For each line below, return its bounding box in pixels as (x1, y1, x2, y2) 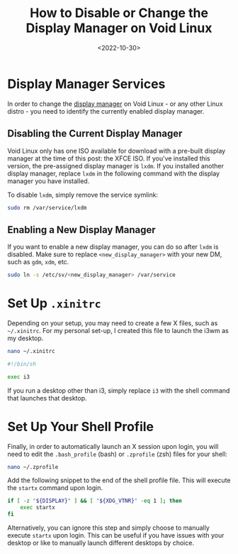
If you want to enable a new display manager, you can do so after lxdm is (7, 243, 219, 251)
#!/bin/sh (7, 360, 37, 367)
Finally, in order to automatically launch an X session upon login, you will (7, 442, 219, 450)
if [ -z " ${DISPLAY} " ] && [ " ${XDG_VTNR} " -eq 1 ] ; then (7, 497, 183, 505)
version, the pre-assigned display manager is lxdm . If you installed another (7, 161, 225, 170)
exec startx (20, 504, 55, 511)
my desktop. (7, 334, 44, 342)
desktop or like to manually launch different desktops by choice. (7, 538, 195, 548)
